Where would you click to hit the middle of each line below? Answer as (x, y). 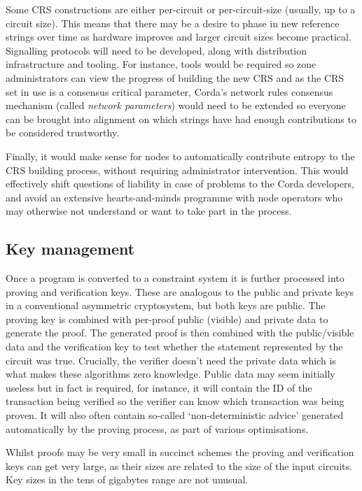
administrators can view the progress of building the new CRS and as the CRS (175, 77)
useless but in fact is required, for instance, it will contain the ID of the (159, 387)
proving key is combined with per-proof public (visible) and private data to (167, 319)
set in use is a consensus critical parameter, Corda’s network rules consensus (169, 91)
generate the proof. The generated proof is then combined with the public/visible (180, 333)
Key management (70, 249)
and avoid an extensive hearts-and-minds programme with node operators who (174, 197)
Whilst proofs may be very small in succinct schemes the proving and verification (180, 452)
